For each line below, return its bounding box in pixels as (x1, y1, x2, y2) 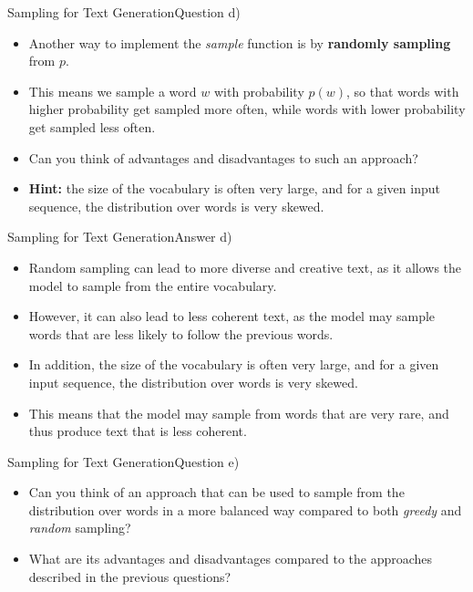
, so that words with (346, 81, 459, 100)
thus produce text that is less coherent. (28, 421, 247, 441)
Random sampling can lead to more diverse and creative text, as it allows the (28, 257, 462, 276)
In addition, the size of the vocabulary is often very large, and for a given (28, 355, 439, 374)
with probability (213, 81, 304, 100)
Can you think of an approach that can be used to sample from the (28, 483, 405, 502)
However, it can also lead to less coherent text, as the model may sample (28, 306, 436, 326)
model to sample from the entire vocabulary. (28, 275, 277, 295)
